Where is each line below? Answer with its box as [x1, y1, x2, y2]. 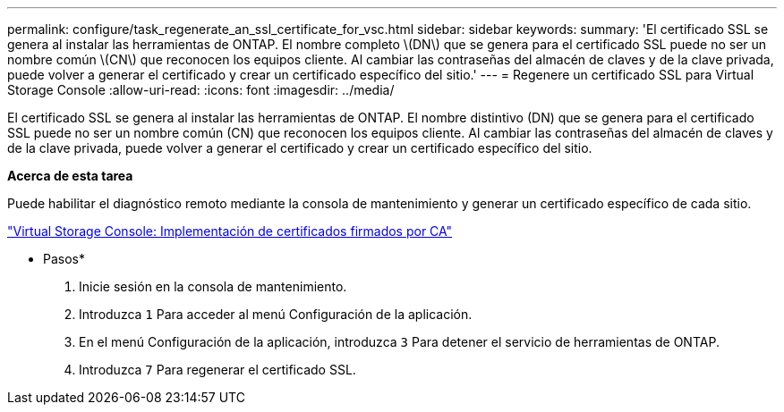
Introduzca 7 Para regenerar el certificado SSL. [79, 362, 356, 377]
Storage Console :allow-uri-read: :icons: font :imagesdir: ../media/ [7, 82, 395, 97]
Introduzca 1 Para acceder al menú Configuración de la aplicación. [79, 307, 473, 322]
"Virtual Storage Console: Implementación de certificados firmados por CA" [7, 223, 453, 239]
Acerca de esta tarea [7, 168, 133, 183]
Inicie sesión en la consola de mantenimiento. [79, 279, 347, 294]
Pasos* [43, 251, 85, 266]
